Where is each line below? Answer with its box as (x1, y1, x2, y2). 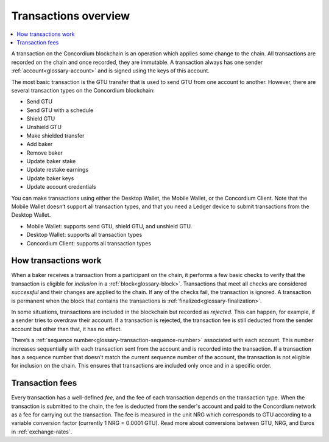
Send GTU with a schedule (26, 107, 94, 114)
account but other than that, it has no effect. (11, 325, 122, 332)
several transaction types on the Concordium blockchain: (11, 86, 155, 94)
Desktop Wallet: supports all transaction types (26, 231, 143, 239)
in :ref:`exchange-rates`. (11, 428, 73, 435)
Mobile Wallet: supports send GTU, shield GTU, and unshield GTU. (26, 222, 193, 230)
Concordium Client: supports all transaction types (26, 239, 152, 247)
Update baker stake (26, 158, 76, 165)
